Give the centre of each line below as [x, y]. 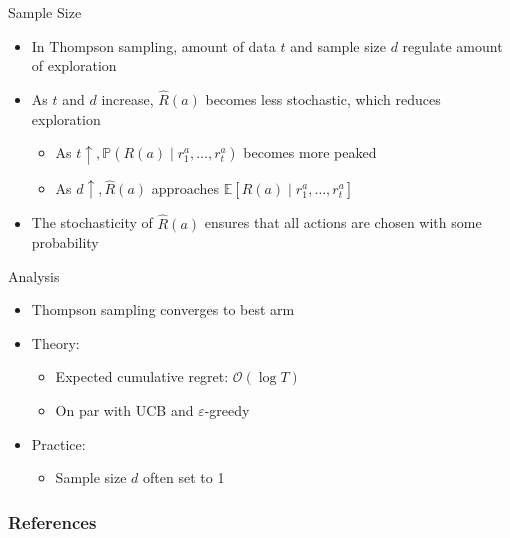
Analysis [34, 275]
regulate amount [452, 45]
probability [65, 242]
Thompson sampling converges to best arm [163, 309]
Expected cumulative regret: [142, 376]
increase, [127, 99]
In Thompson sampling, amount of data [153, 45]
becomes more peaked [310, 152]
